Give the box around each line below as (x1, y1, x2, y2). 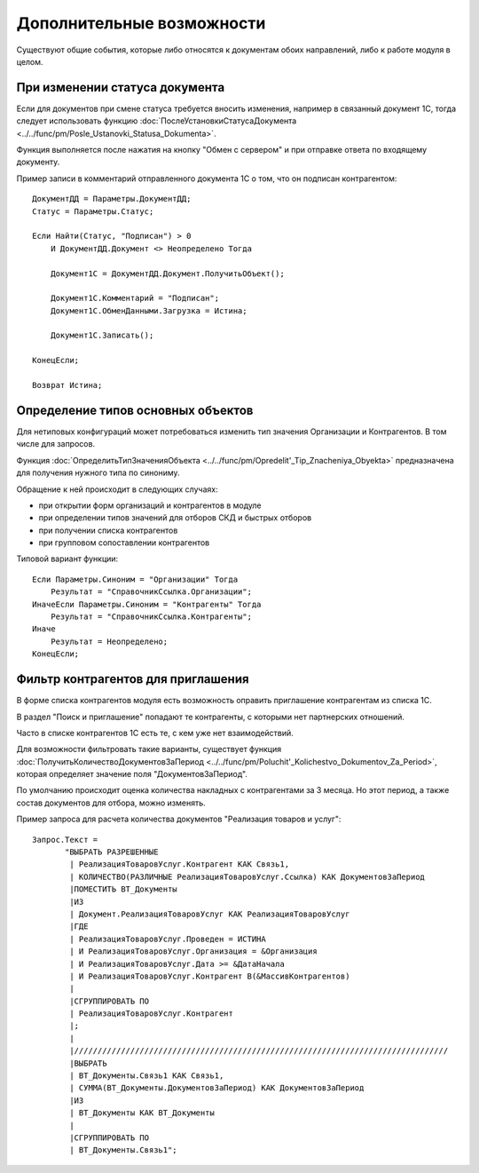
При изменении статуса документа (16, 80, 225, 95)
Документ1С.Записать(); (50, 330, 154, 341)
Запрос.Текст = (32, 835, 98, 844)
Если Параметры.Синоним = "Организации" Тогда (32, 574, 239, 584)
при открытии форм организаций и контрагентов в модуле (38, 500, 262, 511)
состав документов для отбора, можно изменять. (16, 797, 206, 808)
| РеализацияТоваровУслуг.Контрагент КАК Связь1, (69, 860, 290, 869)
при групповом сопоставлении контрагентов (38, 537, 210, 548)
